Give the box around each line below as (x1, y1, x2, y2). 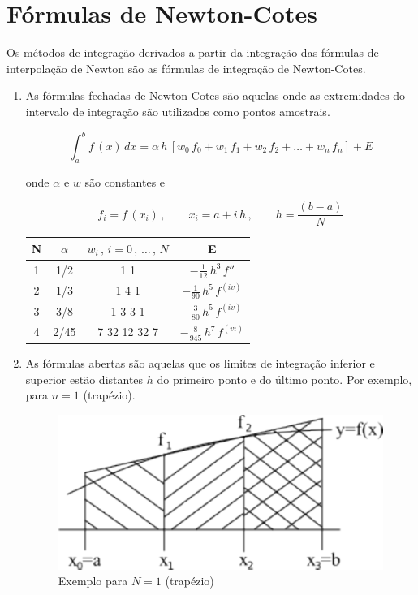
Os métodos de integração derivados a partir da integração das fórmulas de (6, 44, 379, 61)
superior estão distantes (25, 370, 144, 387)
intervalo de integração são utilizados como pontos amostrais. (25, 102, 330, 119)
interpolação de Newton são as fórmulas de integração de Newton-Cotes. (6, 59, 366, 76)
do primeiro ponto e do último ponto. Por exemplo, (157, 370, 412, 387)
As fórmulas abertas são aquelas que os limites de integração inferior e (25, 355, 375, 372)
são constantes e (84, 173, 166, 190)
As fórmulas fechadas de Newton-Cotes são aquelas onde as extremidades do (25, 87, 406, 104)
